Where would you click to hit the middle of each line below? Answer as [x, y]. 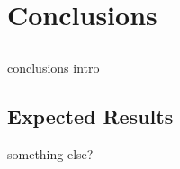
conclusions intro [54, 67]
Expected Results [90, 116]
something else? [50, 153]
